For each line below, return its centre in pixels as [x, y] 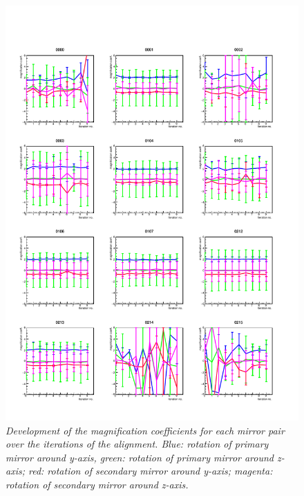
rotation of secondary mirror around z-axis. [97, 484]
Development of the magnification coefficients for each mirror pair [145, 430]
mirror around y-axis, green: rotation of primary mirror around [140, 457]
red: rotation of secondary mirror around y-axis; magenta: [150, 471]
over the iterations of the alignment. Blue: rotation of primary [137, 444]
